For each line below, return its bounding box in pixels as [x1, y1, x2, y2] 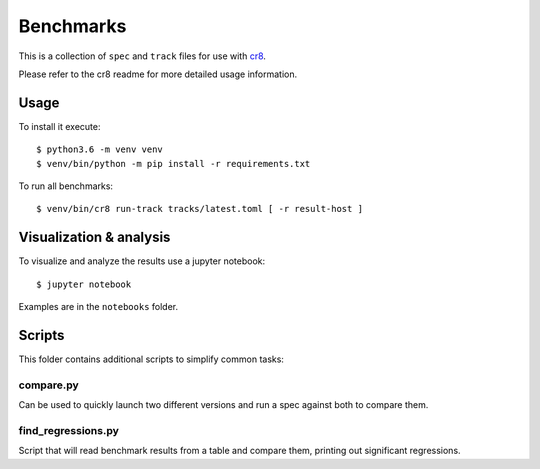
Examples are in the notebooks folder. [18, 301, 179, 313]
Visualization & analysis [18, 229, 171, 246]
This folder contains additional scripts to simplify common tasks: [18, 353, 285, 365]
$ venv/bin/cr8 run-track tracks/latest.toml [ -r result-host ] [36, 203, 364, 215]
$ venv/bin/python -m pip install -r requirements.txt [36, 158, 311, 169]
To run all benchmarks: [18, 180, 114, 192]
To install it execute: [18, 120, 101, 132]
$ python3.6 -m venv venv [36, 144, 164, 155]
